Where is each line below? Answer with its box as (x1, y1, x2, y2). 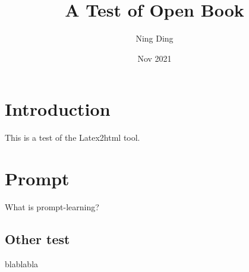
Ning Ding (135, 32, 174, 45)
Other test (5, 229, 70, 248)
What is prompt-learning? (5, 200, 99, 213)
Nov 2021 (137, 52, 172, 64)
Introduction (5, 97, 111, 121)
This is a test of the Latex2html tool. (5, 131, 140, 144)
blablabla (5, 257, 39, 270)
